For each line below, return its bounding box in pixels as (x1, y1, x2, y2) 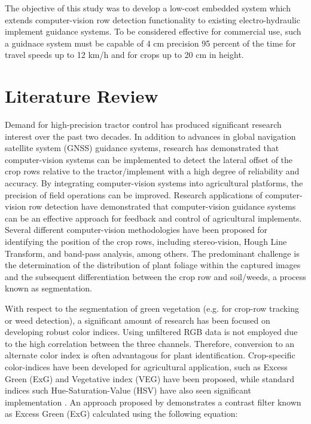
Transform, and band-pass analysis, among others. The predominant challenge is (5, 247, 300, 259)
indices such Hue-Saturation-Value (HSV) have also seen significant (5, 384, 251, 397)
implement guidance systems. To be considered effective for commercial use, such (5, 25, 301, 38)
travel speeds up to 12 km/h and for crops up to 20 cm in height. (5, 48, 244, 61)
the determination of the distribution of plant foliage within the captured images (5, 259, 301, 271)
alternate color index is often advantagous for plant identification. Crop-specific (5, 349, 295, 361)
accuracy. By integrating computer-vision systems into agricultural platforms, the (5, 177, 303, 189)
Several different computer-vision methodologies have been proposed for (5, 223, 268, 236)
